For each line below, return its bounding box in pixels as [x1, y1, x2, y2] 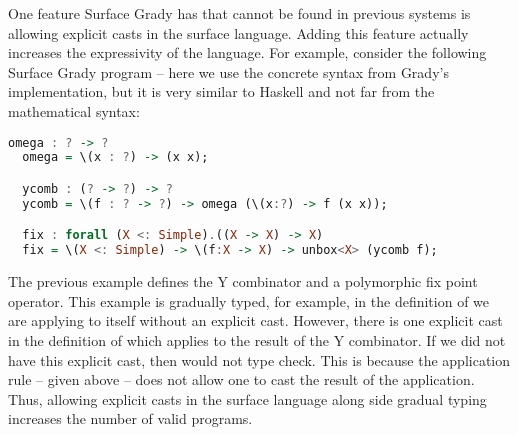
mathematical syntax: [8, 100, 140, 121]
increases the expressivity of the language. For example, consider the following [8, 42, 487, 63]
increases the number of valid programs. [8, 408, 253, 429]
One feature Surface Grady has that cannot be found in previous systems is [8, 3, 471, 23]
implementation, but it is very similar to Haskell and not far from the [8, 81, 435, 102]
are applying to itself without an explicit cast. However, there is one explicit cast [8, 310, 503, 331]
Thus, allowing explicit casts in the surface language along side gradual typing [8, 388, 487, 409]
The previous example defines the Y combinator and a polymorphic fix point [8, 271, 478, 292]
